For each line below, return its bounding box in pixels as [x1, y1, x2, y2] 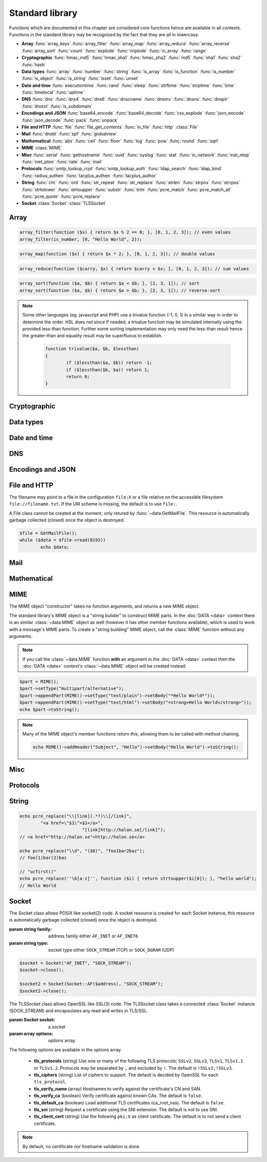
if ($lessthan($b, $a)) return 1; [66, 367, 150, 372]
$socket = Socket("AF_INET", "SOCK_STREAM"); [19, 960, 132, 966]
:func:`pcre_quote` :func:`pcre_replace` [21, 193, 101, 199]
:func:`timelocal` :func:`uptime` [21, 89, 85, 95]
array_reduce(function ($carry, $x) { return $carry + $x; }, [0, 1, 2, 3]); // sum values [19, 266, 249, 271]
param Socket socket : [9, 1017, 55, 1023]
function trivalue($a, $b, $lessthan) [45, 346, 139, 352]
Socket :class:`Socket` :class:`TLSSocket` [21, 200, 107, 206]
